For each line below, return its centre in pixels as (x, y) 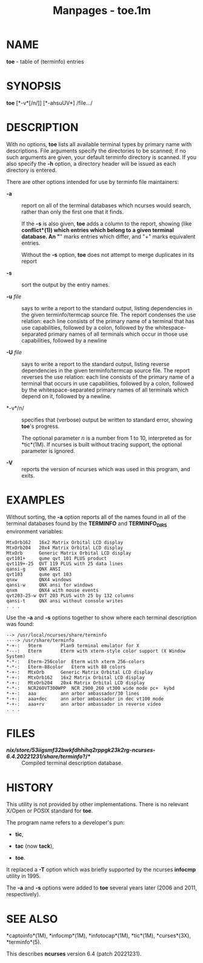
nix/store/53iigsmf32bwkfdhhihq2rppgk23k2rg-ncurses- (81, 750)
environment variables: (35, 531)
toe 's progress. (41, 426)
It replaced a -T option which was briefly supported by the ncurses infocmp (101, 869)
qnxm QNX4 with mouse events (52, 590)
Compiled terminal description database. (72, 763)
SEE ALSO (32, 919)
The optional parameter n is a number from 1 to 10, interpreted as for (107, 438)
